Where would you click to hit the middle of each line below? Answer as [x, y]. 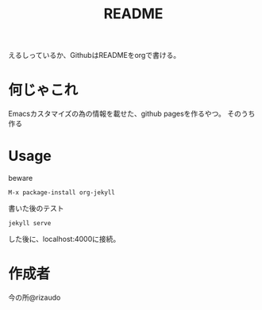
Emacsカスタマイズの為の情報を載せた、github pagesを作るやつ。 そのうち [132, 114]
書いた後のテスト [36, 209]
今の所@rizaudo [35, 297]
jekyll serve [30, 224]
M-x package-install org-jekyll [62, 193]
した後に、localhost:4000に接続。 [64, 239]
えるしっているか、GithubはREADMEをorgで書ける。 [94, 55]
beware [21, 178]
